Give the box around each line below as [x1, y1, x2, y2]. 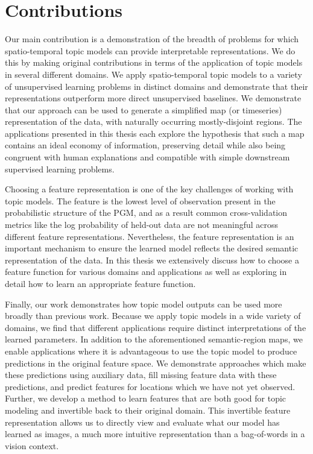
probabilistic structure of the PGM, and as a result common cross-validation [5, 206, 288, 219]
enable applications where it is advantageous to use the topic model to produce [5, 344, 297, 357]
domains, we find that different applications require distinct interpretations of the [5, 321, 306, 333]
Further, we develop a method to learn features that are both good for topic [5, 392, 286, 405]
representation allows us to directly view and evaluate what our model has [5, 415, 280, 428]
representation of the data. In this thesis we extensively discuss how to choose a [5, 253, 299, 266]
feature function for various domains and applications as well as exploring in [5, 265, 287, 278]
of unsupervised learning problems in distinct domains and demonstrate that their [5, 80, 308, 92]
